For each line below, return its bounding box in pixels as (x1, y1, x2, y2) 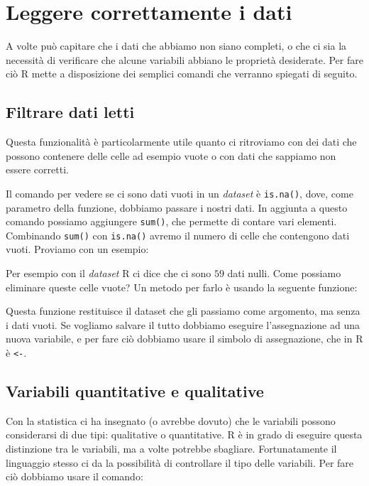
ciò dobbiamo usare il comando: (6, 469, 143, 484)
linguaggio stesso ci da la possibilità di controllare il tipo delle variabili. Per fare (6, 455, 354, 470)
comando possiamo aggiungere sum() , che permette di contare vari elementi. (6, 214, 337, 229)
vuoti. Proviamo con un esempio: (6, 242, 149, 256)
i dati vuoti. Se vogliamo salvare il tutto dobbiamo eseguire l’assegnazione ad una (6, 317, 360, 332)
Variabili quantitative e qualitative (6, 380, 264, 402)
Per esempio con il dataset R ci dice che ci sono (6, 266, 211, 281)
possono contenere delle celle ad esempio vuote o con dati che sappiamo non (6, 148, 336, 163)
